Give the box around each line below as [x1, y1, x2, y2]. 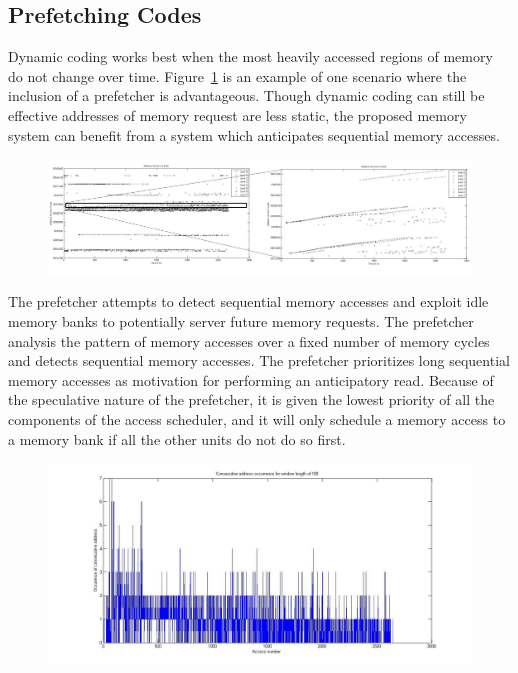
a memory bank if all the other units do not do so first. [8, 428, 346, 449]
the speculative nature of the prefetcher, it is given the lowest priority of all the [8, 389, 495, 410]
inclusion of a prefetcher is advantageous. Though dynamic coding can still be [8, 85, 485, 106]
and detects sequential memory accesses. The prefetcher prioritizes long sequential [8, 350, 510, 371]
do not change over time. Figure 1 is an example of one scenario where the [8, 65, 467, 86]
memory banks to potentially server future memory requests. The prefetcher [8, 311, 474, 332]
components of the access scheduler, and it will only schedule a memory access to [8, 409, 506, 430]
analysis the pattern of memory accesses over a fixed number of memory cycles [8, 330, 490, 351]
